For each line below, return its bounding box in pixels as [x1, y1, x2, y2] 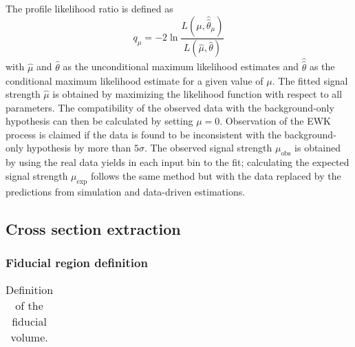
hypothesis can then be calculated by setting [6, 114, 193, 128]
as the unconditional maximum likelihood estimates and [63, 59, 299, 74]
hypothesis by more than [26, 140, 131, 155]
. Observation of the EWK [219, 114, 331, 128]
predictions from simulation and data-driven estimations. [6, 184, 246, 198]
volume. [10, 329, 48, 346]
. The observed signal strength [144, 140, 272, 155]
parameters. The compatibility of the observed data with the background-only [6, 100, 334, 114]
